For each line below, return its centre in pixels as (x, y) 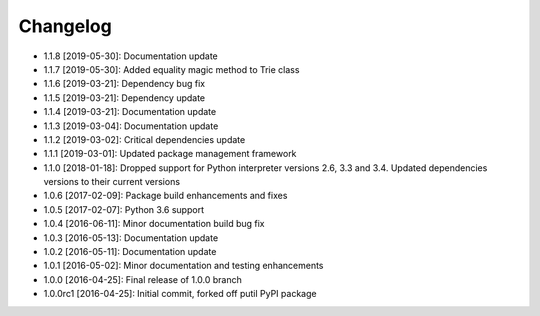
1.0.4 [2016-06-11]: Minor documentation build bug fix (154, 224)
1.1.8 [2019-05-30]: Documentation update (131, 56)
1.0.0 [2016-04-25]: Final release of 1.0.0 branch (142, 279)
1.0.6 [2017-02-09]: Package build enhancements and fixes (165, 196)
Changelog (65, 26)
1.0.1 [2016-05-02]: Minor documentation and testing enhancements (183, 266)
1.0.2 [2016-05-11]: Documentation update (130, 252)
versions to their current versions (111, 182)
